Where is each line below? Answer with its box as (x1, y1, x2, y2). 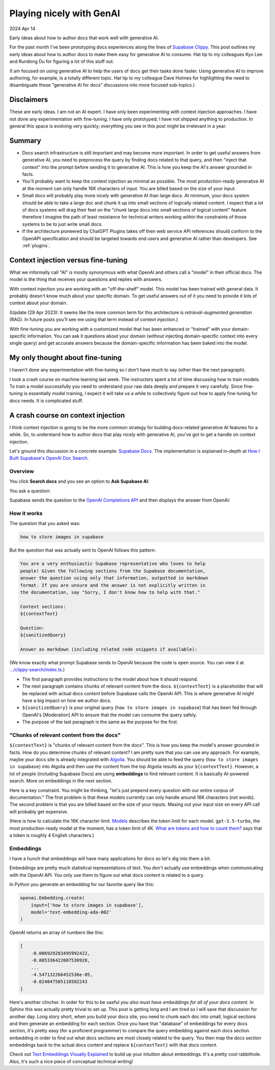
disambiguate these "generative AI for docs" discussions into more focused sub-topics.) (9, 82, 195, 88)
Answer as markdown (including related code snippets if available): (20, 646, 198, 653)
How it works (9, 510, 43, 517)
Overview (9, 468, 34, 475)
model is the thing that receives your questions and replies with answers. (9, 276, 163, 282)
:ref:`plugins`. (22, 242, 50, 248)
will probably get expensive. (9, 808, 69, 815)
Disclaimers (9, 95, 48, 104)
